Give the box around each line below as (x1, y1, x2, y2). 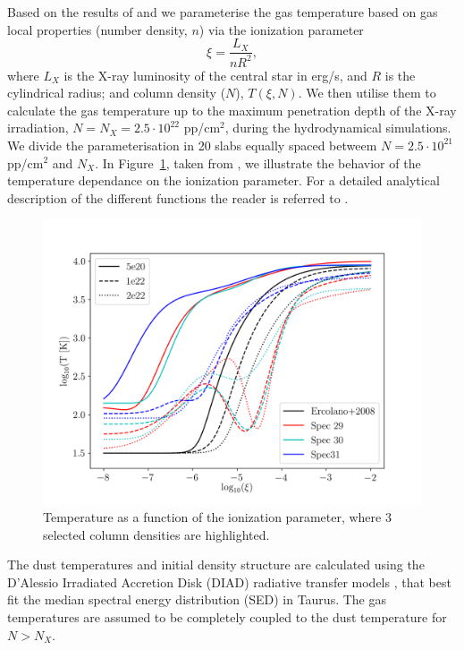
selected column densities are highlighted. (43, 525, 270, 543)
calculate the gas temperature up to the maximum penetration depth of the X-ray (7, 100, 457, 119)
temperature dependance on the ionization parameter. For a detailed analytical (7, 171, 440, 190)
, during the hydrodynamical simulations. (224, 118, 451, 137)
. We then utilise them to (298, 83, 436, 102)
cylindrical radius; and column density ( (7, 83, 226, 102)
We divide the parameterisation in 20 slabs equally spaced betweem (7, 135, 377, 154)
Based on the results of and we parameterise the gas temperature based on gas (7, 3, 438, 21)
